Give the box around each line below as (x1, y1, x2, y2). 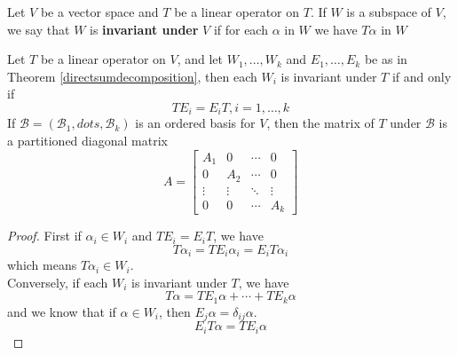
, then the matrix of (266, 114, 375, 132)
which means (7, 256, 77, 274)
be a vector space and (40, 3, 159, 20)
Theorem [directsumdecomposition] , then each (7, 67, 257, 85)
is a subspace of (346, 3, 431, 20)
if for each (213, 20, 268, 38)
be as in (364, 50, 407, 68)
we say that (7, 20, 70, 38)
